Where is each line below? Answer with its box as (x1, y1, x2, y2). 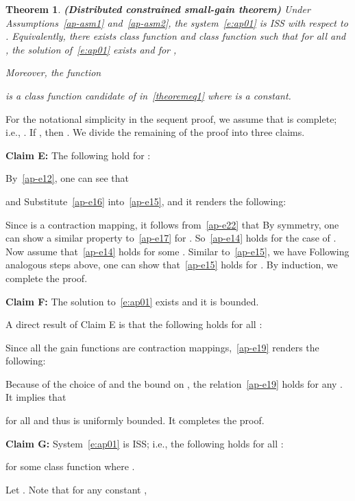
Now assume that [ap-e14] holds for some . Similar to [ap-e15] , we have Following (5, 244, 350, 258)
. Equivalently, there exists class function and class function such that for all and (5, 29, 346, 43)
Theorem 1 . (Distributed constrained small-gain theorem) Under (5, 2, 310, 16)
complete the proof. (5, 270, 88, 285)
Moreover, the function (5, 65, 101, 80)
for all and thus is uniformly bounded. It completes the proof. (5, 413, 265, 428)
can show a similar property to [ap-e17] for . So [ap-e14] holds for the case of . (5, 231, 336, 245)
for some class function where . (5, 459, 135, 474)
